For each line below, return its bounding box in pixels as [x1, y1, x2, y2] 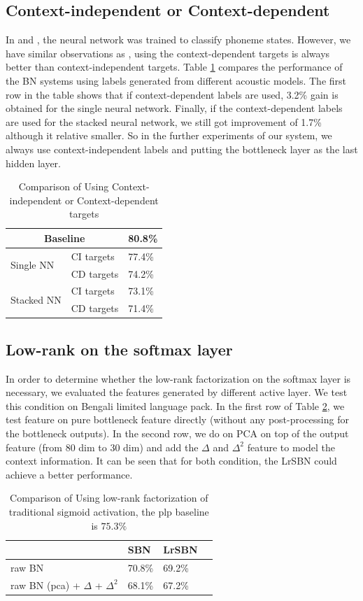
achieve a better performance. [6, 467, 133, 481]
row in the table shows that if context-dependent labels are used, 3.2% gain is [6, 87, 339, 101]
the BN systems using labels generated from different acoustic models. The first [6, 73, 347, 87]
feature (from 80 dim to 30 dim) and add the [6, 439, 199, 454]
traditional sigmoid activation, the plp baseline [8, 504, 209, 518]
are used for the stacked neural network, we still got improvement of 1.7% [6, 114, 322, 129]
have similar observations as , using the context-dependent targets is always [6, 45, 330, 60]
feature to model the [247, 439, 335, 454]
